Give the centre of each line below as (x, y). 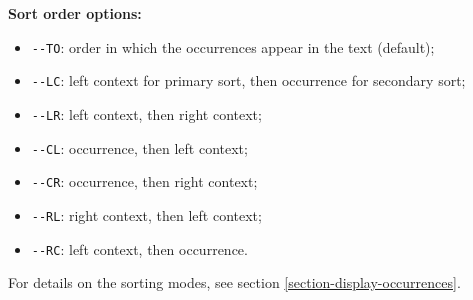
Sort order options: (75, 13)
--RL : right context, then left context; (146, 214)
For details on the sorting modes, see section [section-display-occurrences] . (234, 282)
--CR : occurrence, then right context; (144, 181)
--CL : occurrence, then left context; (139, 147)
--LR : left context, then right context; (146, 113)
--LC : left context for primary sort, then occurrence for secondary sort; (248, 80)
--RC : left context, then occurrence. (139, 248)
